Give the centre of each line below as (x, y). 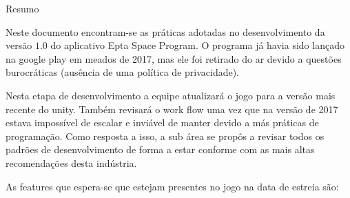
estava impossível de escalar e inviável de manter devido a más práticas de (162, 122)
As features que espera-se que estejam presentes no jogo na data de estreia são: (172, 186)
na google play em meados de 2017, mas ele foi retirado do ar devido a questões (174, 58)
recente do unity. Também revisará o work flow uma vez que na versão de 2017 (172, 109)
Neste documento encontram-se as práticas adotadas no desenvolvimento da (165, 31)
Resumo (22, 8)
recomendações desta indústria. (71, 162)
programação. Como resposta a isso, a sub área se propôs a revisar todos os (165, 136)
